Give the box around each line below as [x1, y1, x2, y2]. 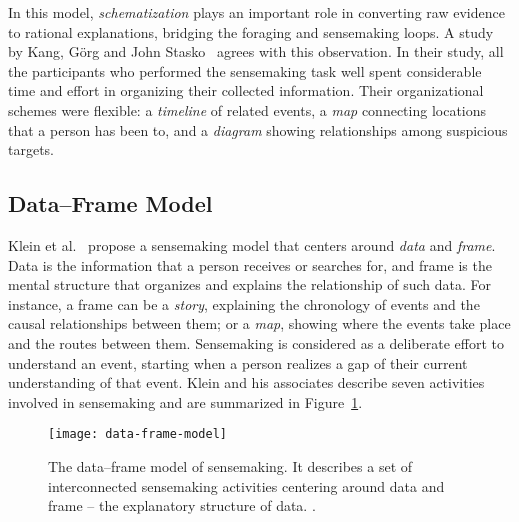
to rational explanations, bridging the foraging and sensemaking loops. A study [8, 21, 494, 42]
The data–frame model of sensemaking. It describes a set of [48, 455, 413, 476]
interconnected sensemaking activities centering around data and [48, 475, 445, 496]
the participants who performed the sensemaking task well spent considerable [8, 60, 482, 81]
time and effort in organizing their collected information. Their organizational [8, 80, 484, 101]
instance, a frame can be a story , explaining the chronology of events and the [8, 293, 480, 314]
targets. [8, 139, 55, 160]
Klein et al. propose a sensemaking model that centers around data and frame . [8, 234, 496, 255]
